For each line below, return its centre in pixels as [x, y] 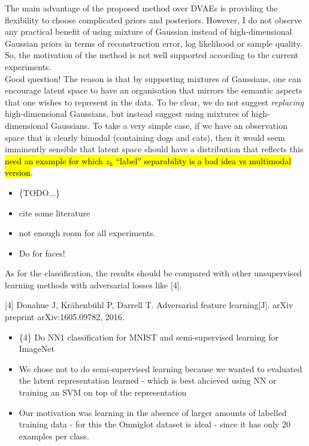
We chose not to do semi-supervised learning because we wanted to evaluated [160, 368]
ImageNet [37, 349]
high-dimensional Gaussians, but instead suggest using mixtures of [127, 114]
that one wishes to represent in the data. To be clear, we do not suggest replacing [154, 102]
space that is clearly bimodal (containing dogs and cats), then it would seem [145, 137]
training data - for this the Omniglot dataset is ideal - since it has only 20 [154, 424]
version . [19, 172]
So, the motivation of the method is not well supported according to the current [152, 55]
